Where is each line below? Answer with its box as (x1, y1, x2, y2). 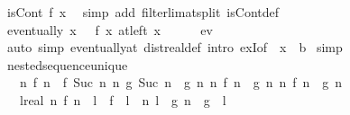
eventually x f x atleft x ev (6, 20, 213, 39)
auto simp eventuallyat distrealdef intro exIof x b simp (6, 38, 343, 57)
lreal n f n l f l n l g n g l (19, 90, 226, 109)
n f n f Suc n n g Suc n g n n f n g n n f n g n (19, 73, 343, 92)
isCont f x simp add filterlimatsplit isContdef (6, 3, 279, 21)
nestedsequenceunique (6, 55, 128, 74)
